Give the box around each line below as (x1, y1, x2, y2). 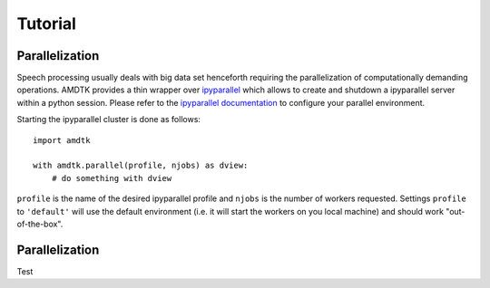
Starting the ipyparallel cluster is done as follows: (16, 114, 201, 125)
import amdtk (33, 135, 91, 145)
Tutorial (16, 14, 77, 34)
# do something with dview (51, 173, 172, 183)
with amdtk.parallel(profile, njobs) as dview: (33, 160, 249, 171)
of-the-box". (16, 218, 64, 229)
